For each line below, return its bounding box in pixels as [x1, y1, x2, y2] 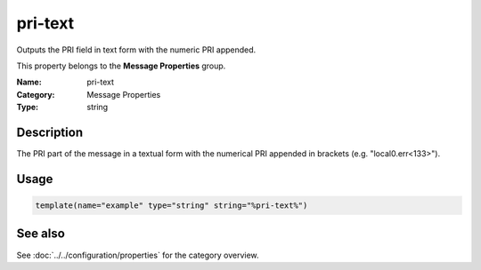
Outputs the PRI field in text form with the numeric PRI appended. [16, 44, 257, 55]
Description [16, 124, 84, 139]
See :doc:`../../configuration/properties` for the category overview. [16, 250, 259, 260]
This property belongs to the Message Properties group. [16, 60, 226, 71]
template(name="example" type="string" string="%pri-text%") [35, 201, 308, 210]
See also [16, 226, 66, 242]
